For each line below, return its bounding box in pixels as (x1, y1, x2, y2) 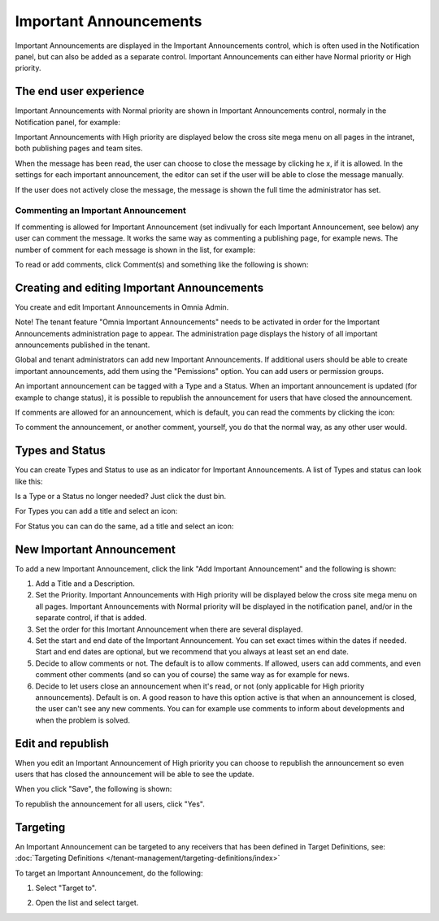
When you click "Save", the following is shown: (15, 784, 172, 794)
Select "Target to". (35, 883, 97, 893)
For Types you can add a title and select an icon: (15, 506, 178, 516)
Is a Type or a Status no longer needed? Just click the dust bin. (15, 492, 227, 501)
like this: (15, 476, 43, 486)
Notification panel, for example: (15, 117, 121, 127)
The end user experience (15, 85, 146, 98)
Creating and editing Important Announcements (15, 280, 264, 294)
